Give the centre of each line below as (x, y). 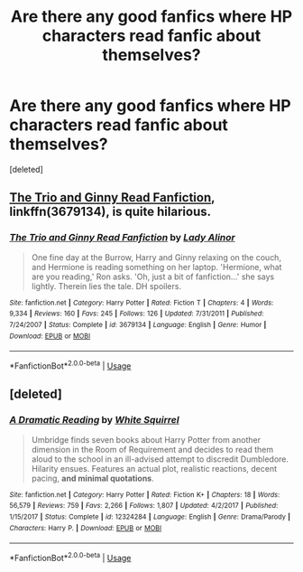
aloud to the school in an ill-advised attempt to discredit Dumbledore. (160, 459)
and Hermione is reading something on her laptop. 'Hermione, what (156, 267)
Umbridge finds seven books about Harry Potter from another (146, 439)
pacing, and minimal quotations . (93, 478)
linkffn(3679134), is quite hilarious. (110, 212)
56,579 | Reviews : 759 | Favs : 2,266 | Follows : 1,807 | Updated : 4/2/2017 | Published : (144, 506)
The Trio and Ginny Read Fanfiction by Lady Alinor (123, 238)
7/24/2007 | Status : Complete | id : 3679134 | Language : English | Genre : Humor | (138, 324)
